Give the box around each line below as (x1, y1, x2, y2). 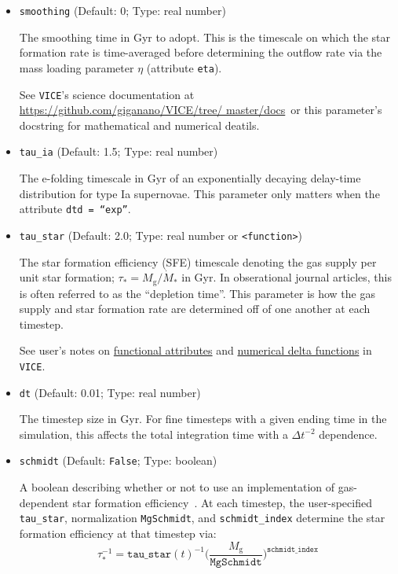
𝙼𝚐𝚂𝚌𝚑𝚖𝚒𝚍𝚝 (210, 557, 262, 568)
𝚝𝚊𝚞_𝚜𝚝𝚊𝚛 (127, 549, 172, 561)
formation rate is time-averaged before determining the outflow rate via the (19, 44, 382, 61)
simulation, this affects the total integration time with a (19, 425, 288, 442)
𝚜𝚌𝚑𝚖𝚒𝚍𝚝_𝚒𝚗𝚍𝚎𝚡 (267, 545, 319, 554)
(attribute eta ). (146, 59, 222, 75)
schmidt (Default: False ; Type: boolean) (19, 452, 217, 469)
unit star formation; (19, 269, 115, 285)
